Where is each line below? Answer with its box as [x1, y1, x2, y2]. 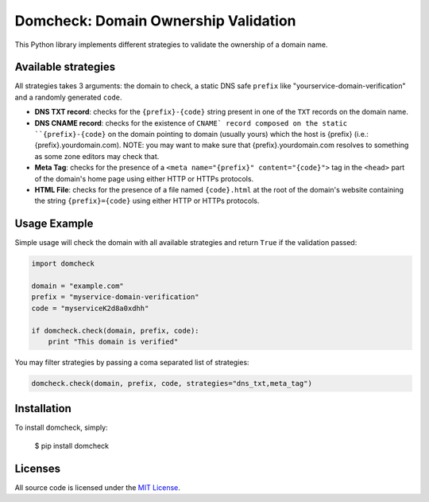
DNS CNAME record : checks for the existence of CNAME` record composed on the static [34, 118, 348, 127]
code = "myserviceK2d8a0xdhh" [31, 303, 149, 313]
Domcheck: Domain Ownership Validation [14, 12, 296, 29]
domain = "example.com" [31, 282, 125, 290]
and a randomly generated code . [14, 92, 122, 102]
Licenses [14, 461, 61, 475]
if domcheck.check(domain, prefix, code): [31, 326, 199, 335]
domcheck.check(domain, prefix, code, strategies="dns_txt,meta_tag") [31, 379, 313, 387]
